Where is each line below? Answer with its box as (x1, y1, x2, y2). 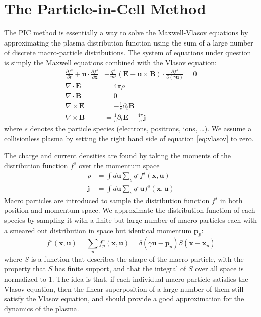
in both (220, 195, 243, 205)
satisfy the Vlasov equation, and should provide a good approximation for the (4, 293, 244, 304)
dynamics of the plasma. (4, 303, 79, 313)
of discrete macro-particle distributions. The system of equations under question (4, 47, 251, 58)
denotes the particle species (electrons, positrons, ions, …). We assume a (30, 123, 252, 133)
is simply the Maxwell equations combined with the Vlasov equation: (4, 57, 217, 67)
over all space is (195, 263, 244, 274)
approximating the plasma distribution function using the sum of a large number (4, 37, 253, 48)
